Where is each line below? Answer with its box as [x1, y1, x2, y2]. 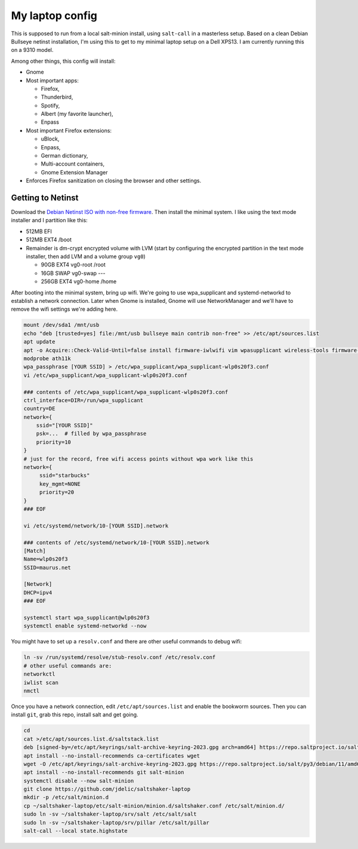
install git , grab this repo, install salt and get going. [11, 711, 138, 718]
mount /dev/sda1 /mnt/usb [23, 321, 100, 329]
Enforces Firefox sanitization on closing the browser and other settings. [26, 177, 202, 185]
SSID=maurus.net [23, 564, 72, 571]
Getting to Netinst [11, 193, 79, 203]
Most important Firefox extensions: [26, 127, 112, 134]
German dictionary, [41, 152, 88, 160]
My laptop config [11, 9, 98, 22]
